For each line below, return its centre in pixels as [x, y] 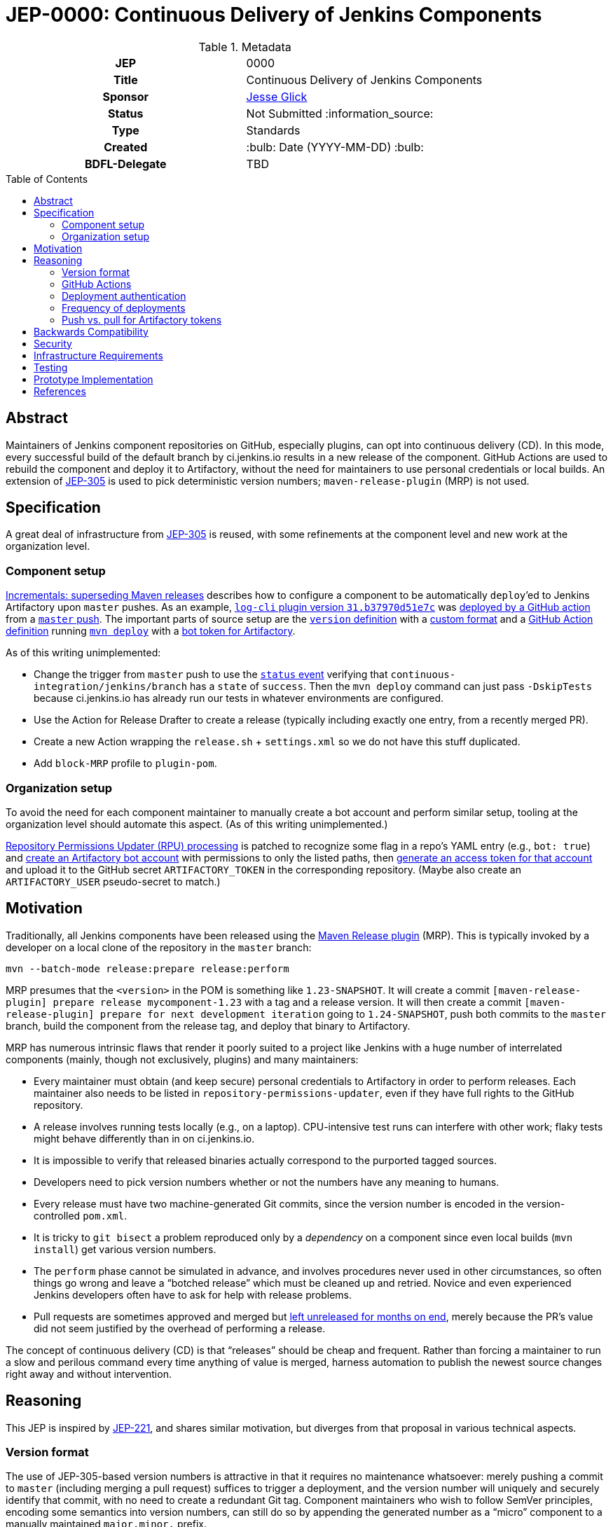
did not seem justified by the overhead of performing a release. [180, 1328]
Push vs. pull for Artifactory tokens [142, 319]
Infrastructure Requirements [98, 355]
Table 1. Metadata [245, 47]
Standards [273, 130]
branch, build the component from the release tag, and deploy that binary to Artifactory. [208, 1025]
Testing [51, 367]
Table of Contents [47, 179]
